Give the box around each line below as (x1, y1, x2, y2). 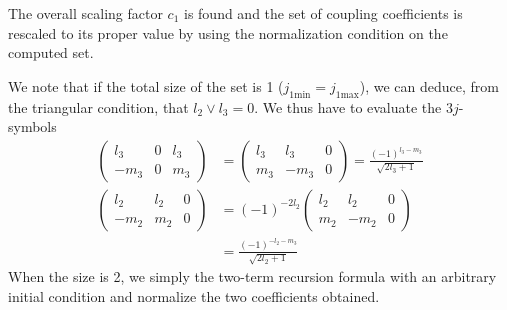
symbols (8, 116, 57, 137)
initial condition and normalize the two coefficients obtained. (8, 286, 380, 307)
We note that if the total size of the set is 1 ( (8, 75, 284, 96)
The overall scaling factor (8, 3, 163, 23)
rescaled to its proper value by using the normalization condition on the (8, 22, 448, 43)
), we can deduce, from (359, 75, 499, 96)
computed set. (8, 42, 94, 63)
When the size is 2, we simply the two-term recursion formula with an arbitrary (8, 266, 497, 287)
